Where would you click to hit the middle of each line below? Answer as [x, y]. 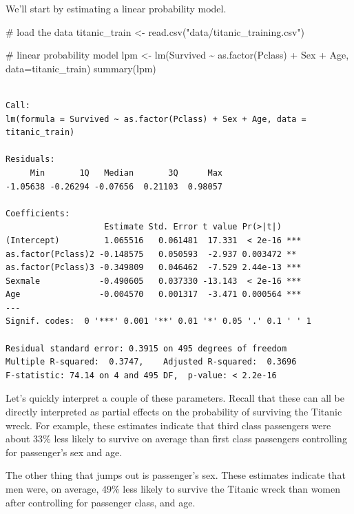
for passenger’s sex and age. [64, 452]
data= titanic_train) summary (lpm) [81, 68]
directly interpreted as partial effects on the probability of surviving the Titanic [174, 412]
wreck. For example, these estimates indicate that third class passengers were [168, 425]
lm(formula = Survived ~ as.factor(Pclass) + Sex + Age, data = [156, 119]
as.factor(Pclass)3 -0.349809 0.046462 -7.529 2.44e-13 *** [154, 268]
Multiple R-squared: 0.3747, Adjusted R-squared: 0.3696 [151, 362]
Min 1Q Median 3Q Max [126, 173]
